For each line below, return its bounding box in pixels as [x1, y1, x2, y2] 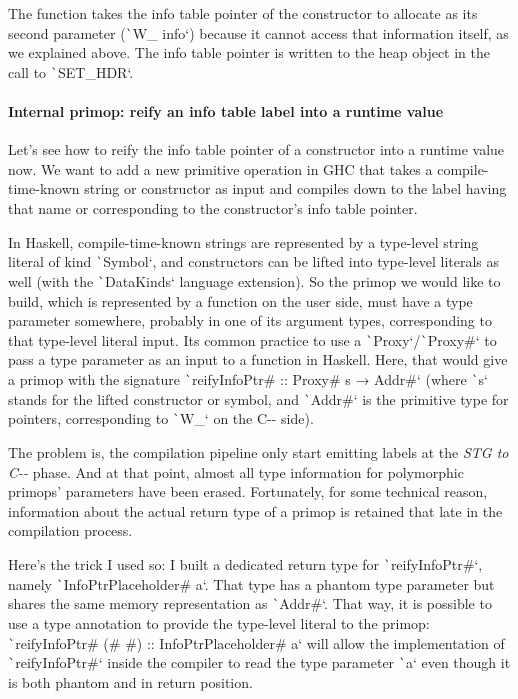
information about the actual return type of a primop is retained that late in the [8, 500, 503, 521]
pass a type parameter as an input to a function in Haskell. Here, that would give [8, 349, 508, 370]
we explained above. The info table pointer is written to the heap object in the [8, 42, 490, 63]
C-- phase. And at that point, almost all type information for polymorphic [8, 461, 464, 482]
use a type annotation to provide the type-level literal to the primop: [8, 612, 430, 633]
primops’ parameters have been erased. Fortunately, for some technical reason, [8, 481, 488, 502]
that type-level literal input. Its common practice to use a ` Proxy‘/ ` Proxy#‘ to [8, 329, 497, 350]
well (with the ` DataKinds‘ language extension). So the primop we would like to [8, 270, 501, 291]
